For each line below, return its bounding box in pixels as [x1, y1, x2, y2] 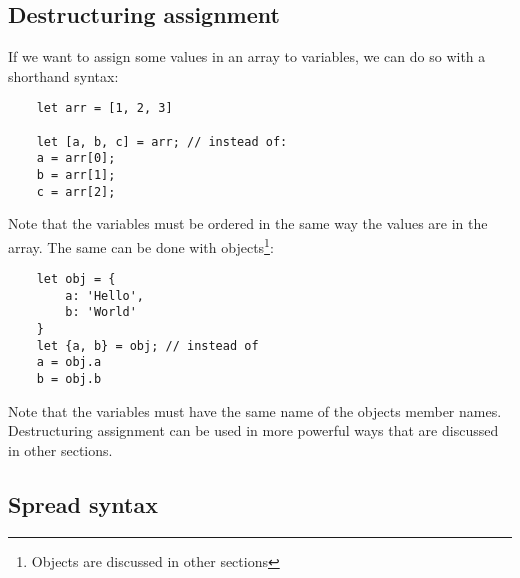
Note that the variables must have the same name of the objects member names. [8, 400, 502, 421]
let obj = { [36, 272, 116, 287]
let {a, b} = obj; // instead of [36, 338, 259, 353]
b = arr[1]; [36, 168, 116, 183]
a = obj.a [36, 355, 102, 370]
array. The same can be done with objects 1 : [8, 233, 274, 257]
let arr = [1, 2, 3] [36, 101, 173, 116]
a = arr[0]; [36, 151, 116, 166]
